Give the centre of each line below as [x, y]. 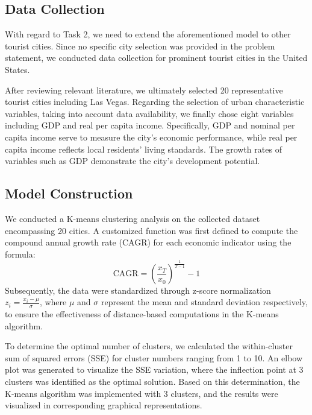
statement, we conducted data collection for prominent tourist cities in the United [156, 58]
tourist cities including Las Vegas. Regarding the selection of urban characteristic [155, 102]
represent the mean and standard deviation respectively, [204, 302]
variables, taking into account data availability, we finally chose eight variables [149, 113]
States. [17, 69]
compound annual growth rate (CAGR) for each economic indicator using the [148, 242]
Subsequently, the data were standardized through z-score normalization [138, 290]
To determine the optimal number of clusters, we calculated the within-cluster [149, 346]
